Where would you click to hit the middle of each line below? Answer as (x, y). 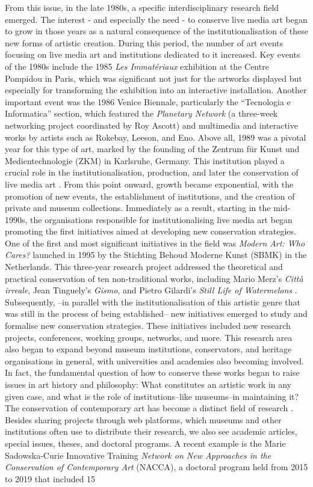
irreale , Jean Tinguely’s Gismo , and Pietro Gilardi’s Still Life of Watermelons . (151, 290)
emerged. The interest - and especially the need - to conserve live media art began (156, 19)
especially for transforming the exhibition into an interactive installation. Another (156, 90)
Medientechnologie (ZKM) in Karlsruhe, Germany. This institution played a (145, 160)
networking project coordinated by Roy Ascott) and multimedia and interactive (151, 125)
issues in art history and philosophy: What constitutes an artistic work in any (148, 384)
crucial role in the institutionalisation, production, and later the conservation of (152, 172)
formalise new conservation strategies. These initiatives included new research (148, 326)
